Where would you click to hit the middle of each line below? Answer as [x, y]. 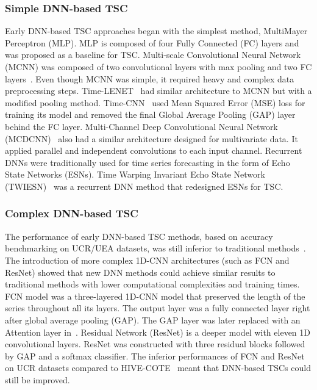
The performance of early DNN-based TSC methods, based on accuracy [139, 236]
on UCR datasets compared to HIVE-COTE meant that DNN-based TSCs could [158, 368]
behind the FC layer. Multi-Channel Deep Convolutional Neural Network [141, 126]
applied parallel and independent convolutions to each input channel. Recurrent [154, 150]
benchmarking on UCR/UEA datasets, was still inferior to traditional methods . [155, 248]
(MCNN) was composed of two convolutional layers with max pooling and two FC [158, 67]
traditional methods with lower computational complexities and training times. [152, 284]
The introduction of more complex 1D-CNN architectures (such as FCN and [147, 260]
